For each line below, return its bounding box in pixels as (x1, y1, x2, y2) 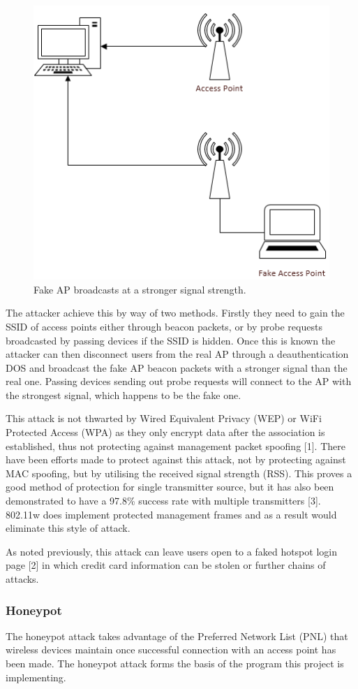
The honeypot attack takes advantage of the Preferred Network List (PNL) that (6, 628, 348, 643)
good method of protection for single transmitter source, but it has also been (6, 479, 334, 494)
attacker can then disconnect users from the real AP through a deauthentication (6, 347, 349, 361)
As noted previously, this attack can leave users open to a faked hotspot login (6, 544, 337, 558)
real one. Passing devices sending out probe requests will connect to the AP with (6, 374, 352, 389)
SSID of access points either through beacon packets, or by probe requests (6, 319, 322, 333)
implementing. (6, 669, 66, 684)
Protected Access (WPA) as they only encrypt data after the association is (6, 425, 325, 440)
